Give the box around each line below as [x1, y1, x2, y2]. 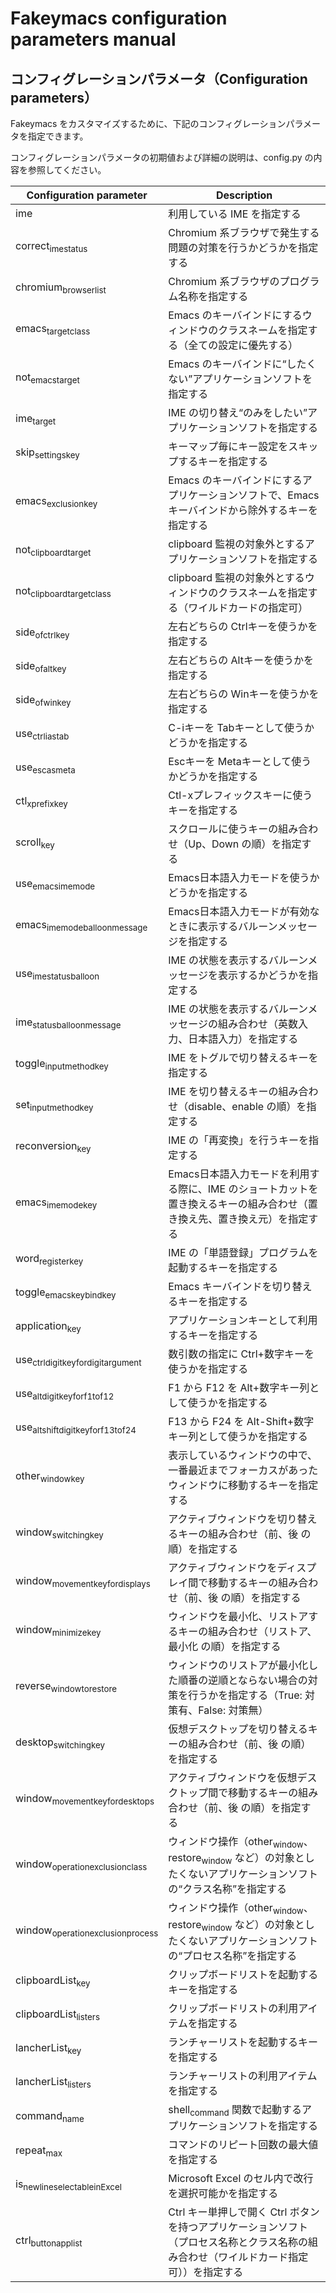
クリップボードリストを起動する [168, 1967, 319, 1981]
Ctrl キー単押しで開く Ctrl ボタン [168, 2205, 320, 2219]
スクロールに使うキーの [168, 822, 279, 836]
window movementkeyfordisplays [15, 1574, 151, 1590]
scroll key [15, 835, 55, 851]
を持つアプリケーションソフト [168, 2220, 308, 2234]
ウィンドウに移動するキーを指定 [168, 1478, 319, 1492]
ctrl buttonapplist [15, 2233, 83, 2249]
